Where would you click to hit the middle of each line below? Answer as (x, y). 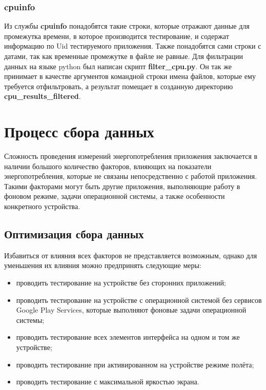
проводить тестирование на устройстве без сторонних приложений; (121, 283)
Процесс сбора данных (79, 131)
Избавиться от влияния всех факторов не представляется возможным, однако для (131, 255)
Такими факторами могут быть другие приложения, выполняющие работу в (122, 186)
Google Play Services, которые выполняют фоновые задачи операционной (131, 310)
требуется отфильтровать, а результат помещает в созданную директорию (119, 86)
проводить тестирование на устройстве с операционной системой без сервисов (139, 300)
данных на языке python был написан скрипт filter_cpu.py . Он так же (118, 66)
